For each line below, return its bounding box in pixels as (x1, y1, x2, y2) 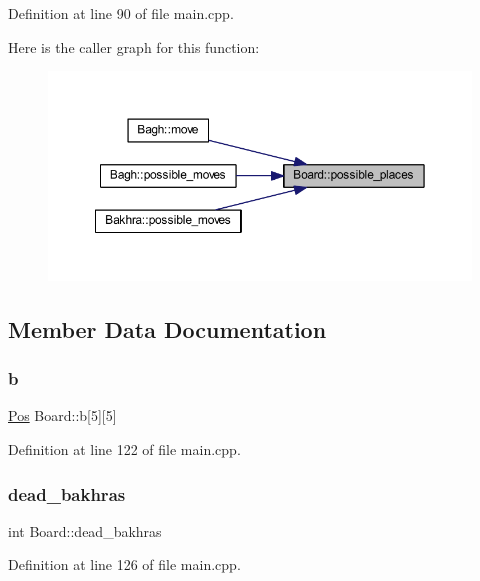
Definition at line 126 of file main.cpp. (8, 554, 241, 575)
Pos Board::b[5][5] (8, 405, 117, 426)
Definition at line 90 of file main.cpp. (8, 3, 234, 23)
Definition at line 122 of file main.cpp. (8, 439, 241, 460)
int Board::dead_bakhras (8, 520, 162, 541)
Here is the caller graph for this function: (8, 36, 260, 57)
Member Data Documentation (8, 313, 327, 344)
